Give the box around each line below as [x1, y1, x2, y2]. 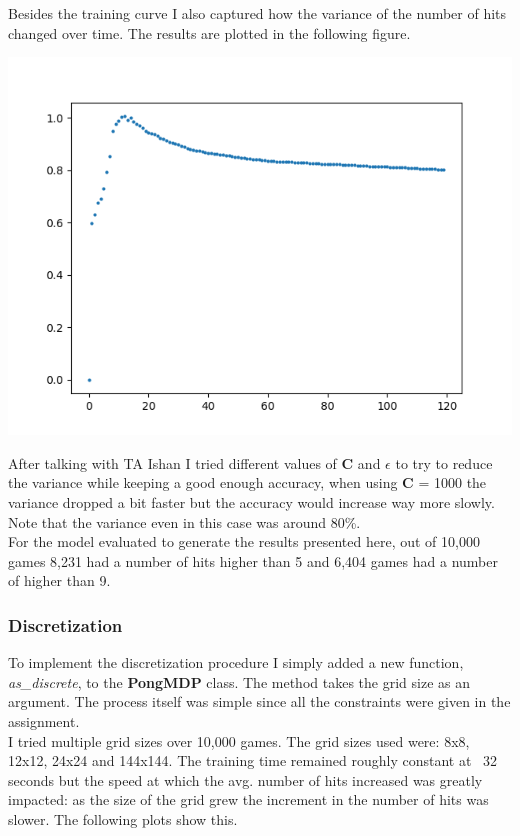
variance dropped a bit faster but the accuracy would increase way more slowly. [8, 491, 495, 512]
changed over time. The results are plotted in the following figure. [8, 22, 411, 43]
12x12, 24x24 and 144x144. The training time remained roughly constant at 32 [8, 750, 498, 771]
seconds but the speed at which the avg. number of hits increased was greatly [8, 769, 483, 790]
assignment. [8, 710, 80, 731]
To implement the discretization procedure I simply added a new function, [8, 652, 464, 673]
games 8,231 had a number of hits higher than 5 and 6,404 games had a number [8, 550, 498, 571]
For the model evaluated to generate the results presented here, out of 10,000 [8, 531, 480, 552]
